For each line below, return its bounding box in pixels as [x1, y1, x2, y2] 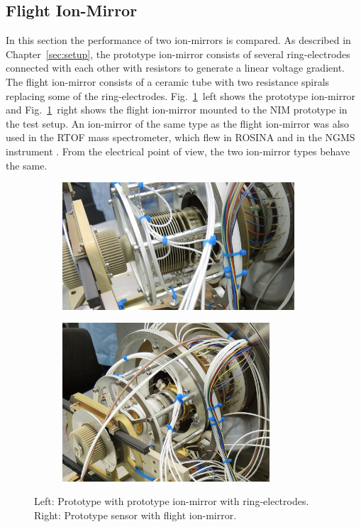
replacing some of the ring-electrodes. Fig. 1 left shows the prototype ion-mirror [6, 88, 356, 103]
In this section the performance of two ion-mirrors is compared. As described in [6, 33, 351, 48]
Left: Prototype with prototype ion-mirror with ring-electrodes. [34, 494, 309, 509]
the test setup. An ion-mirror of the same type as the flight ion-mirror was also [6, 116, 350, 131]
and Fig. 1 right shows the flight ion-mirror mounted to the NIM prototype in [6, 102, 348, 117]
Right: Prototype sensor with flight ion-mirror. [34, 508, 237, 523]
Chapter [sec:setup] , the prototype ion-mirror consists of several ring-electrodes [6, 46, 350, 61]
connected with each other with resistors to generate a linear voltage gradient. [6, 60, 345, 75]
